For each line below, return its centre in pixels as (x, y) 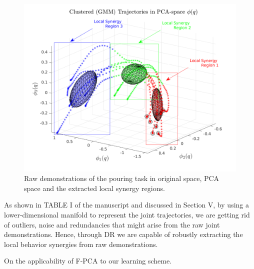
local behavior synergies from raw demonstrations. (81, 244)
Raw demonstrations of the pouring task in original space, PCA (122, 178)
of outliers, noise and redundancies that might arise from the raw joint (112, 224)
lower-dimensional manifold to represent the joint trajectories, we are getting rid (127, 214)
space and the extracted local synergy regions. (94, 188)
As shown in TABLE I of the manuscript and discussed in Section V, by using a (126, 205)
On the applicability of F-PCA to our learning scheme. (88, 261)
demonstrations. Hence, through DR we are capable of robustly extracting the (123, 234)
